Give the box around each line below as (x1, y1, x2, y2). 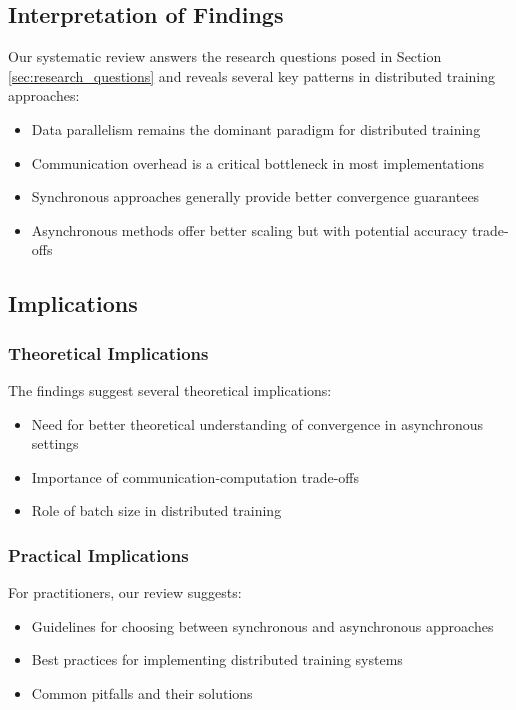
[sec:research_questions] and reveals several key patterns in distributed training (8, 65, 496, 86)
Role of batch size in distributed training (31, 500, 282, 521)
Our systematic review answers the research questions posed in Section (8, 46, 442, 67)
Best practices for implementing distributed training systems (31, 649, 403, 670)
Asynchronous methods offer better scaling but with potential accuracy (31, 219, 468, 240)
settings (31, 433, 79, 454)
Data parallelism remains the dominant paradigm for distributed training (31, 118, 481, 139)
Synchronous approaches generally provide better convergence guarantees (31, 186, 480, 207)
